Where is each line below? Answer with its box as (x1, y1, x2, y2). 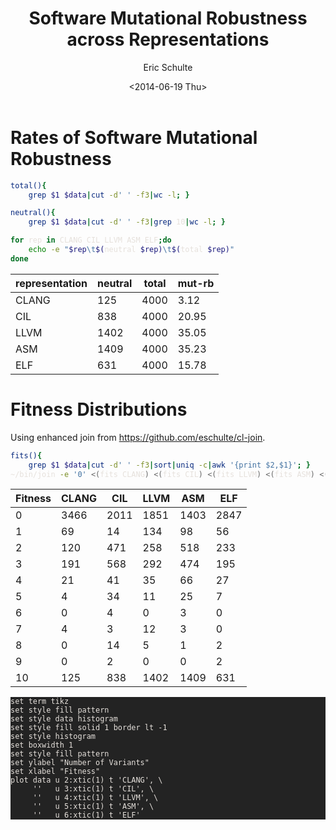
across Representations (66, 28, 270, 51)
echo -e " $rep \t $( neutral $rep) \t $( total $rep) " (28, 245, 235, 255)
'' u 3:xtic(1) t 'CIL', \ (32, 784, 155, 794)
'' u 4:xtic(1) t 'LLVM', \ (32, 793, 159, 803)
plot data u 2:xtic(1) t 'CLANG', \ (10, 775, 163, 786)
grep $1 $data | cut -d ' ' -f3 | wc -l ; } (28, 190, 190, 200)
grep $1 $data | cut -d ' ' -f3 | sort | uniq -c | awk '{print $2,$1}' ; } (28, 460, 311, 470)
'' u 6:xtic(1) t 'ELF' (32, 810, 141, 821)
